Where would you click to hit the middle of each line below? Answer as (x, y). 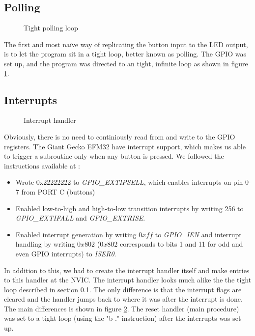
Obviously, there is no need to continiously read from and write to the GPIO (120, 136)
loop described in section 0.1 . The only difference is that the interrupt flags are (123, 289)
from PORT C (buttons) (58, 191)
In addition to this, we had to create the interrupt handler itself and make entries (127, 270)
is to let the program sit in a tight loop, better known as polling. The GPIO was (125, 54)
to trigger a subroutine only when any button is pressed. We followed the (114, 156)
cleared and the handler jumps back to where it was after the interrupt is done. (123, 299)
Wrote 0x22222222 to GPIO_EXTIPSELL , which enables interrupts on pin (129, 182)
